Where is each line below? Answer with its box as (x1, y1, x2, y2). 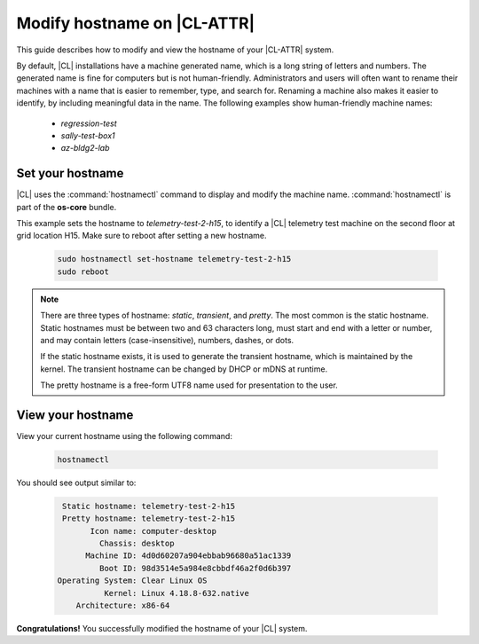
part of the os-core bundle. (16, 201, 117, 212)
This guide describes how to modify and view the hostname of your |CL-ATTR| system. (16, 44, 334, 55)
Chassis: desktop (98, 538, 175, 549)
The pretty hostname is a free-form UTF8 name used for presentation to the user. (40, 380, 339, 390)
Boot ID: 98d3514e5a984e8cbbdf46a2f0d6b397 (98, 563, 292, 573)
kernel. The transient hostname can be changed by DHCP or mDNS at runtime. (40, 364, 328, 374)
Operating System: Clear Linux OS (57, 576, 208, 585)
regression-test (60, 118, 117, 129)
